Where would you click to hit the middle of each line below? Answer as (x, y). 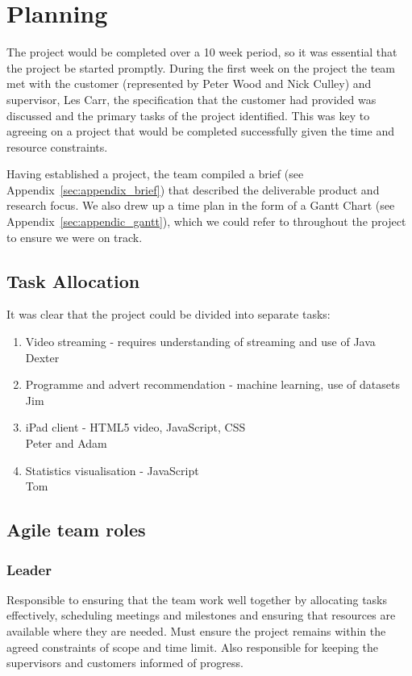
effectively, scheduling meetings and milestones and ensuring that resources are (201, 615)
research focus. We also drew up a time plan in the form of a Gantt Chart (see (201, 205)
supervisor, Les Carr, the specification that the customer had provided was (191, 99)
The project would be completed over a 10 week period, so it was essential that (202, 52)
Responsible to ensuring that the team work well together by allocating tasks (197, 599)
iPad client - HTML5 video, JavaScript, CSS (135, 427)
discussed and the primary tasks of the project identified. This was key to (188, 115)
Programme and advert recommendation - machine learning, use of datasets (212, 384)
